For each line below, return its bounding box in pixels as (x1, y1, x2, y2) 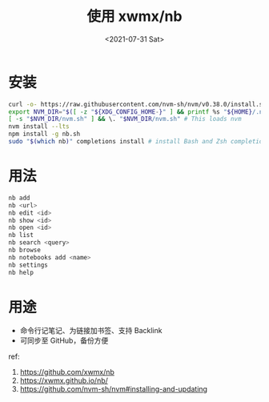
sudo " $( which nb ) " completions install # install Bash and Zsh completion (8, 138, 267, 146)
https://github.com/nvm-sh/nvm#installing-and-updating (19, 384, 208, 394)
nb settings (8, 261, 48, 269)
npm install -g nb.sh (8, 130, 81, 139)
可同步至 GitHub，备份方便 (19, 336, 109, 345)
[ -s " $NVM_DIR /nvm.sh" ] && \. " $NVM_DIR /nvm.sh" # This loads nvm (8, 115, 242, 123)
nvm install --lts (8, 123, 70, 131)
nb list (8, 231, 34, 239)
